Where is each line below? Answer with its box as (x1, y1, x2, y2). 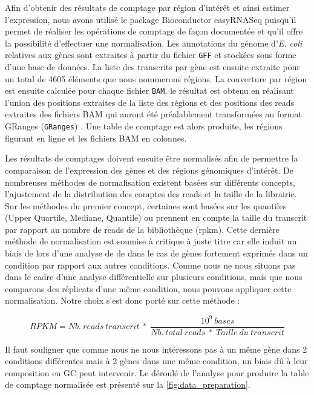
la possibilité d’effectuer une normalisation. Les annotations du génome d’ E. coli (5, 36, 303, 49)
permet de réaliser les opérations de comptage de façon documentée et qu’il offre (5, 25, 303, 38)
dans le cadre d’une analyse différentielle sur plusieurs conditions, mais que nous (5, 270, 303, 283)
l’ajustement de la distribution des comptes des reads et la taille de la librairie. (5, 188, 297, 200)
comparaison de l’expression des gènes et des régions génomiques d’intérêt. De (5, 163, 293, 176)
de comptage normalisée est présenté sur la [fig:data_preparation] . (5, 378, 250, 391)
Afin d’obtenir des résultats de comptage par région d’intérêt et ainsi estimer (5, 1, 290, 13)
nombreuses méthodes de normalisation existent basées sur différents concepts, (5, 175, 295, 188)
